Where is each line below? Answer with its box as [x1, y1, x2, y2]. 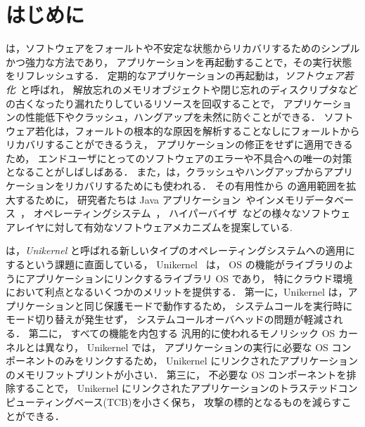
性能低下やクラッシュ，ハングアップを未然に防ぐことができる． [25, 110, 321, 124]
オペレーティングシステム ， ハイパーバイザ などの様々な [33, 206, 302, 221]
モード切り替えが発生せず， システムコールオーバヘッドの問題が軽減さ [6, 312, 333, 327]
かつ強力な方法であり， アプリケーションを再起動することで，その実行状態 [6, 54, 352, 69]
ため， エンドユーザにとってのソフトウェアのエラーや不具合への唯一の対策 [6, 150, 352, 165]
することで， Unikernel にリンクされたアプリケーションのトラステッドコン [15, 381, 358, 395]
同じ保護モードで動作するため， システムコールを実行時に [84, 298, 353, 313]
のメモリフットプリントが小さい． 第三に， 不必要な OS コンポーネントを [6, 367, 347, 381]
